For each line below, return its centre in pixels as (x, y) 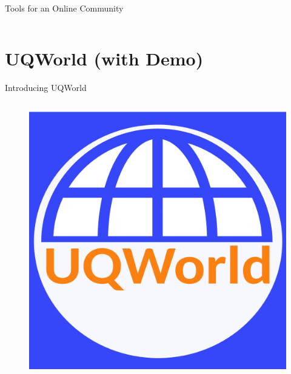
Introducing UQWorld (46, 87)
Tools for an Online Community (64, 8)
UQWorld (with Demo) (104, 58)
